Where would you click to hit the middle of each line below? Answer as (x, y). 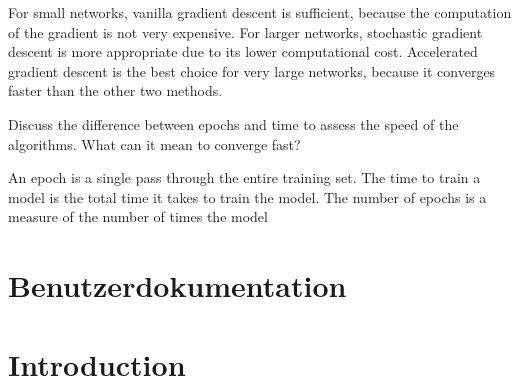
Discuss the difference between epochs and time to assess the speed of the (233, 123)
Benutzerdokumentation (177, 285)
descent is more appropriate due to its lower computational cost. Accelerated (243, 51)
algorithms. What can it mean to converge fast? (154, 143)
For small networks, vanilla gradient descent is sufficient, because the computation (260, 12)
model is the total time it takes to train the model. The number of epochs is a (247, 196)
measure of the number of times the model (138, 216)
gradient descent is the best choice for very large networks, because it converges (252, 70)
